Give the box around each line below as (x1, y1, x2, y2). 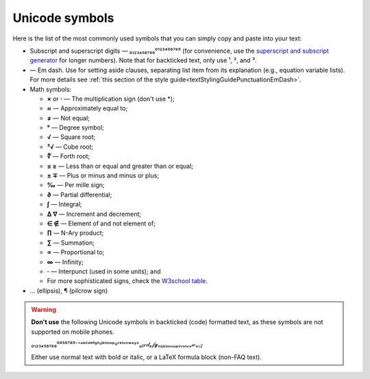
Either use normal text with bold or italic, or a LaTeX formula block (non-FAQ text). (31, 353, 262, 361)
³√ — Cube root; (47, 143, 94, 151)
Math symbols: (29, 85, 72, 93)
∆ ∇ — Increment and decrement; (47, 210, 142, 218)
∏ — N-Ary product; (47, 229, 104, 237)
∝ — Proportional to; (47, 248, 105, 256)
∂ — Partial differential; (47, 191, 112, 199)
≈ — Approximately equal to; (47, 104, 128, 112)
